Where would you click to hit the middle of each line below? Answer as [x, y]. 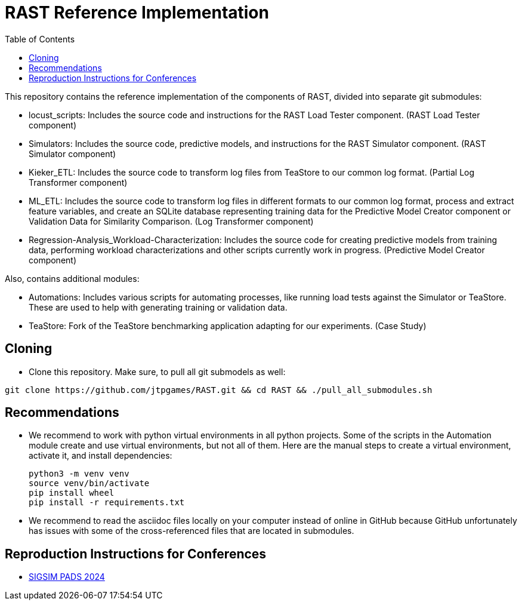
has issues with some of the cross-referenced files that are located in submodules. [191, 531]
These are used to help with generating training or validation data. [158, 307]
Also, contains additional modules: [72, 278]
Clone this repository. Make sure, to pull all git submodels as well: [157, 371]
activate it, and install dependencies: [101, 456]
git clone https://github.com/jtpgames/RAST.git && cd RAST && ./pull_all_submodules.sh [219, 390]
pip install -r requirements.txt [107, 503]
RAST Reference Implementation [137, 13]
